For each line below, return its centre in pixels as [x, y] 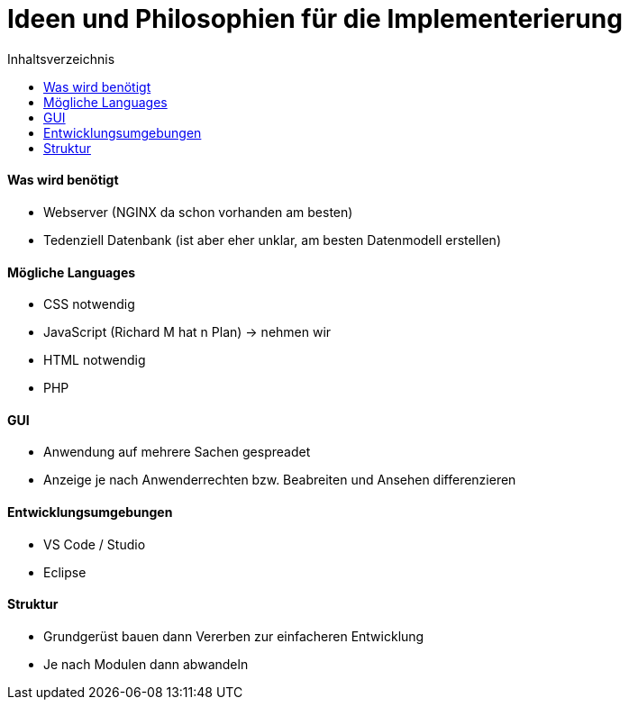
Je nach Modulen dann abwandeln [146, 664]
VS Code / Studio [95, 544]
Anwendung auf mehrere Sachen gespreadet [177, 452]
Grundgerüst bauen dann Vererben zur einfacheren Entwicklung [234, 636]
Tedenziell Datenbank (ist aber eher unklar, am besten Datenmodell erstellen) [272, 240]
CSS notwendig [89, 304]
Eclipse [65, 572]
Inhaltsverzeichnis [61, 59]
